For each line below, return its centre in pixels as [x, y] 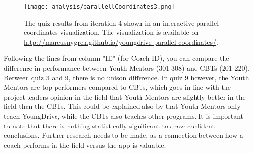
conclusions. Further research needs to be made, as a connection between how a [124, 135]
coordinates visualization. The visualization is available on [111, 32]
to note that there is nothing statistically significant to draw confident [109, 125]
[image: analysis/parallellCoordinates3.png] [99, 7]
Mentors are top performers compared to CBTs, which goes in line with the [117, 87]
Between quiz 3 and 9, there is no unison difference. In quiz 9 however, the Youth [126, 77]
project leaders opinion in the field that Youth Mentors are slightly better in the [125, 96]
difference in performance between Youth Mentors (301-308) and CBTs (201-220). [127, 68]
